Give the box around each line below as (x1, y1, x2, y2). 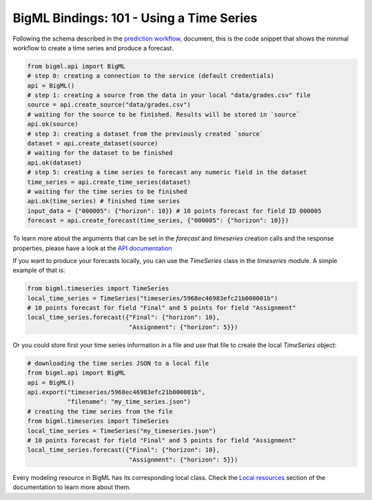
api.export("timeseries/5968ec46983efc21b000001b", (27, 388, 206, 396)
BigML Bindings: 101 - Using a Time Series (12, 10, 258, 25)
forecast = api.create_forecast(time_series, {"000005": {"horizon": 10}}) (27, 217, 289, 225)
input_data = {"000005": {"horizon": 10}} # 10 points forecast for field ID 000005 (27, 207, 322, 215)
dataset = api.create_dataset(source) (27, 140, 158, 147)
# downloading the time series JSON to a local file (27, 359, 209, 367)
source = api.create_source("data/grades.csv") (27, 101, 191, 109)
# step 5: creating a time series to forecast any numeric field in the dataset (27, 169, 307, 176)
